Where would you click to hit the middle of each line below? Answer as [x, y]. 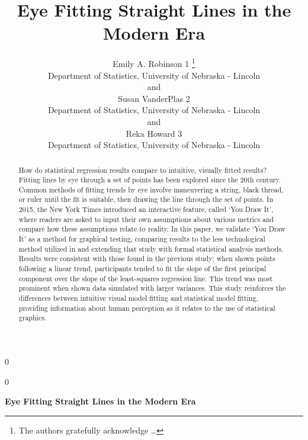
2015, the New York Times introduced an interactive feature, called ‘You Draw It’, [146, 209]
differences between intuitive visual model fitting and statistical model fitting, [138, 298]
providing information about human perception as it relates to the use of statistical [147, 308]
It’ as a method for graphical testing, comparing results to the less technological [142, 239]
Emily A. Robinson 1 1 [154, 62]
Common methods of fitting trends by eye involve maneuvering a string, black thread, [151, 189]
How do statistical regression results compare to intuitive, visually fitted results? [143, 170]
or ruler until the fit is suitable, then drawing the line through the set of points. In [146, 199]
